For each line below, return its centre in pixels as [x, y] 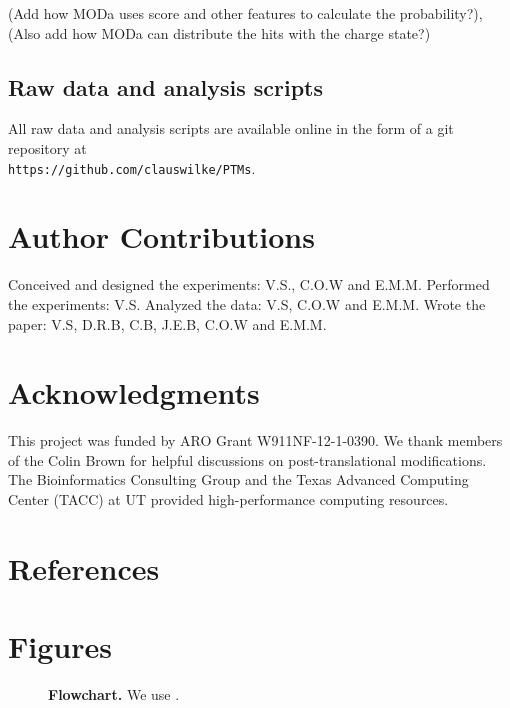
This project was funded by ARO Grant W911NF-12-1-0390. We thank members [255, 440]
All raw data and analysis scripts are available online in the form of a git [231, 128]
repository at [47, 147]
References [84, 567]
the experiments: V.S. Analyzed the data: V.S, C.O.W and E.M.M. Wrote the [247, 303]
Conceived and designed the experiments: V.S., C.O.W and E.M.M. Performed [249, 284]
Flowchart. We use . [114, 694]
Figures [60, 646]
